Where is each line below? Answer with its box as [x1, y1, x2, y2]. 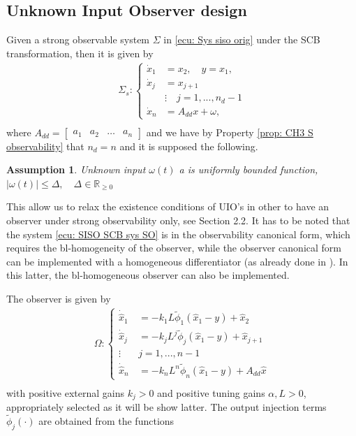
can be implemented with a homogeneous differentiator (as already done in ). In [6, 254, 348, 268]
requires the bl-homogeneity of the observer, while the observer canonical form [6, 240, 341, 255]
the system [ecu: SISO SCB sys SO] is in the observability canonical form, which [6, 226, 350, 241]
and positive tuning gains [157, 385, 265, 400]
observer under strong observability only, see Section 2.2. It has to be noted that [6, 212, 350, 227]
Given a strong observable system [6, 32, 150, 47]
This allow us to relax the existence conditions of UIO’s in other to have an [6, 199, 329, 214]
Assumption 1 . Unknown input [6, 162, 146, 177]
